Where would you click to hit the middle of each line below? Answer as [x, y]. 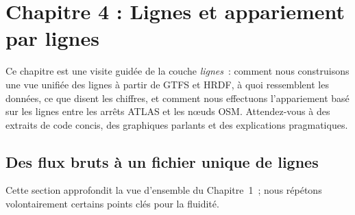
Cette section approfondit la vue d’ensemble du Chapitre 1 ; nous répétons [164, 190]
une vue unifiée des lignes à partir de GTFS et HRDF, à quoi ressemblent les [167, 84]
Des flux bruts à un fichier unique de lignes [162, 161]
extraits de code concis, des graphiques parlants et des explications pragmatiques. [177, 124]
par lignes [52, 38]
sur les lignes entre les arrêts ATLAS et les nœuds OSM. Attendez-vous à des [168, 111]
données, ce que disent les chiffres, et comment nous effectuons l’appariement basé [177, 98]
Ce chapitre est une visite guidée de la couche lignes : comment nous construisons [177, 71]
